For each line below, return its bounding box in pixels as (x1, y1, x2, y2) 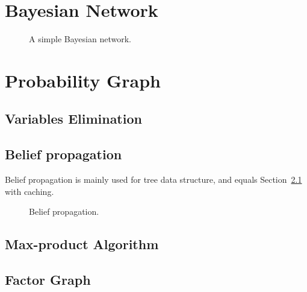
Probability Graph (5, 68, 161, 92)
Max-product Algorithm (5, 235, 159, 253)
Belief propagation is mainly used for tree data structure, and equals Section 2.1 (5, 173, 302, 186)
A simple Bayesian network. (29, 33, 131, 45)
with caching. (5, 185, 54, 197)
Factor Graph (5, 270, 91, 289)
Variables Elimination (5, 109, 142, 128)
